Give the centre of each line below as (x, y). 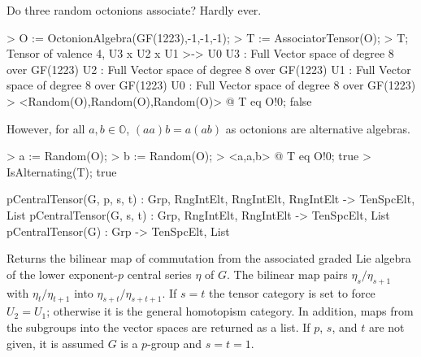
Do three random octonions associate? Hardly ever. (134, 10)
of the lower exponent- (62, 274)
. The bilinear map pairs (287, 274)
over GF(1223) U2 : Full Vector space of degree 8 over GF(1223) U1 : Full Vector (209, 69)
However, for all (46, 128)
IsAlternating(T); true (62, 171)
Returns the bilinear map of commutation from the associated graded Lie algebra (209, 258)
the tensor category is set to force (292, 292)
